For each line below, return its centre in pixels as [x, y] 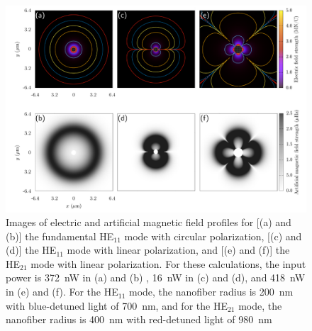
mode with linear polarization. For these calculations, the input [168, 263]
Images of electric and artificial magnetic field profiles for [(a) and [149, 222]
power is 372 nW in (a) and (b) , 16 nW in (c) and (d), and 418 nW [156, 277]
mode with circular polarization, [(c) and [213, 236]
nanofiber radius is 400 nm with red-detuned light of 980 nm [139, 319]
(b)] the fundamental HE [60, 236]
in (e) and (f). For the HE [62, 292]
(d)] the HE [31, 250]
